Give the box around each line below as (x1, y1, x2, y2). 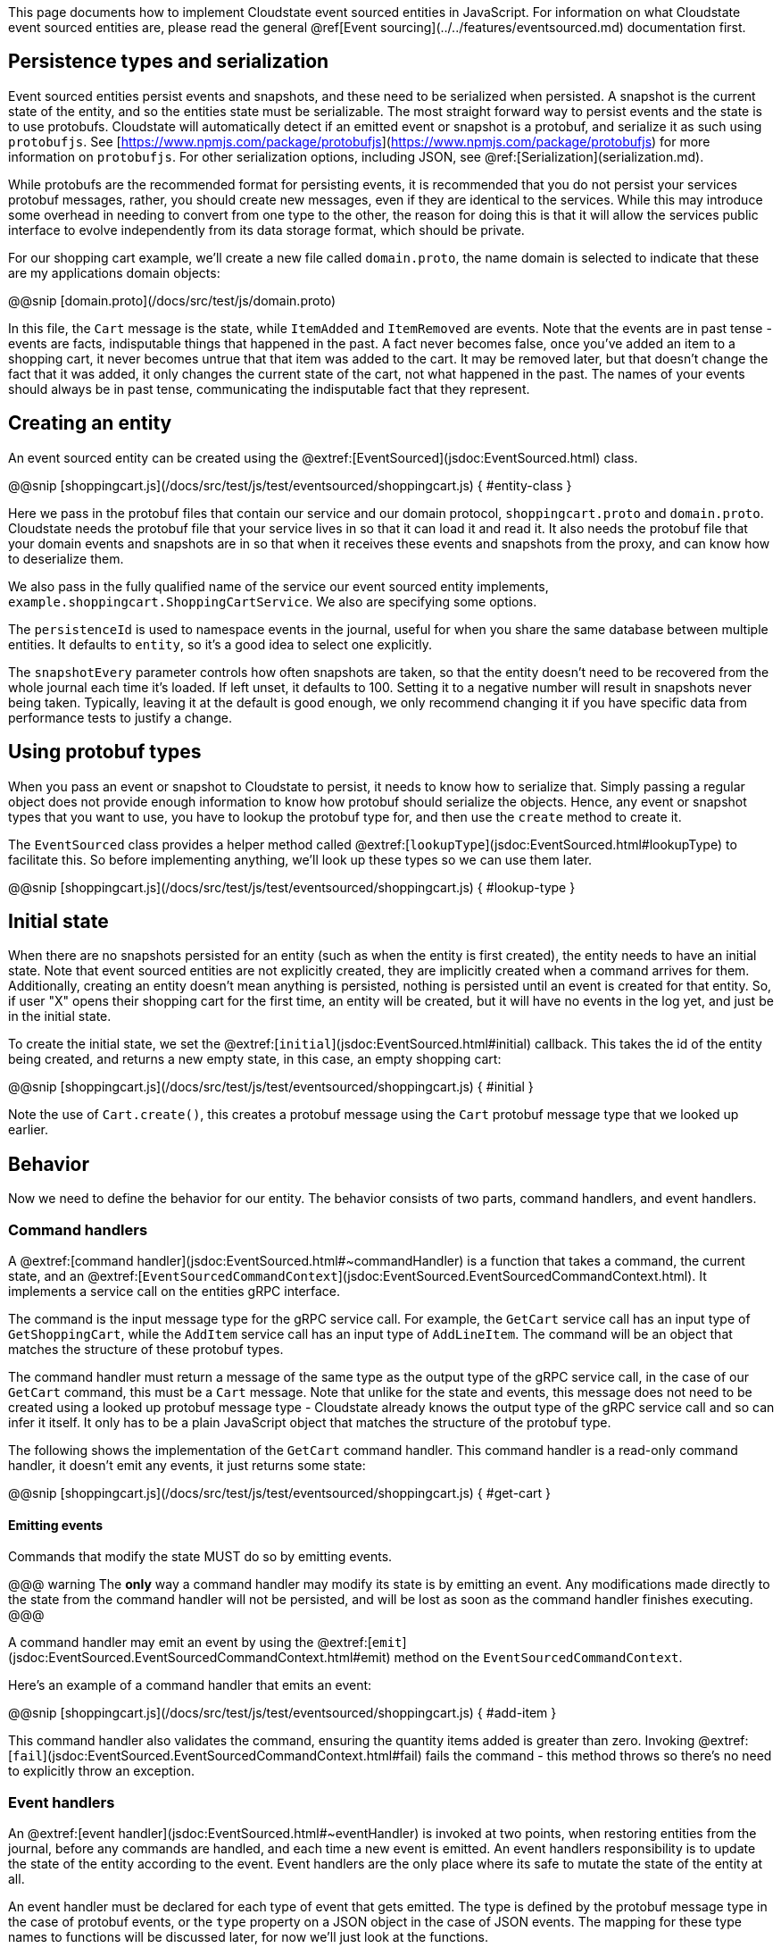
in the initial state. (8, 1008, 112, 1024)
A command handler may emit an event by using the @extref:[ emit (8, 1634, 403, 1651)
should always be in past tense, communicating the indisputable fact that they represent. (8, 380, 530, 397)
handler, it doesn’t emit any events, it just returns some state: (8, 1457, 366, 1473)
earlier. (8, 1122, 49, 1138)
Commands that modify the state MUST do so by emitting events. (8, 1549, 393, 1565)
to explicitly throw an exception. (8, 1763, 195, 1779)
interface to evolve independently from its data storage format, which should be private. (8, 222, 525, 238)
